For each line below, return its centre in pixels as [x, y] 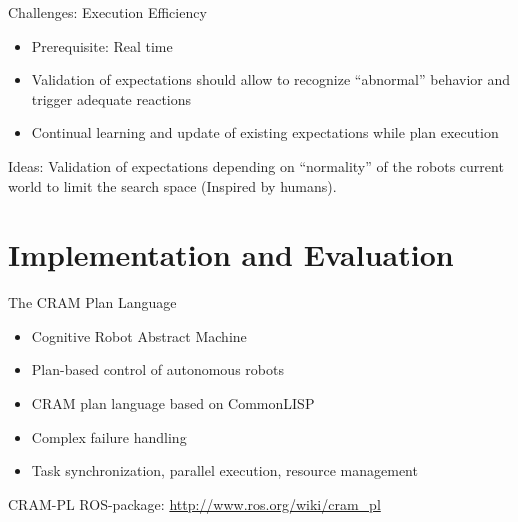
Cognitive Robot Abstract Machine [139, 335]
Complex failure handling [109, 436]
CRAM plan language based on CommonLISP [173, 403]
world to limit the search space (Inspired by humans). [172, 185]
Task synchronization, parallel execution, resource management [224, 470]
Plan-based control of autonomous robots [157, 369]
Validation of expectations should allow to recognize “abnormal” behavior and [271, 79]
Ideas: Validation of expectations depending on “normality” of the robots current [256, 165]
